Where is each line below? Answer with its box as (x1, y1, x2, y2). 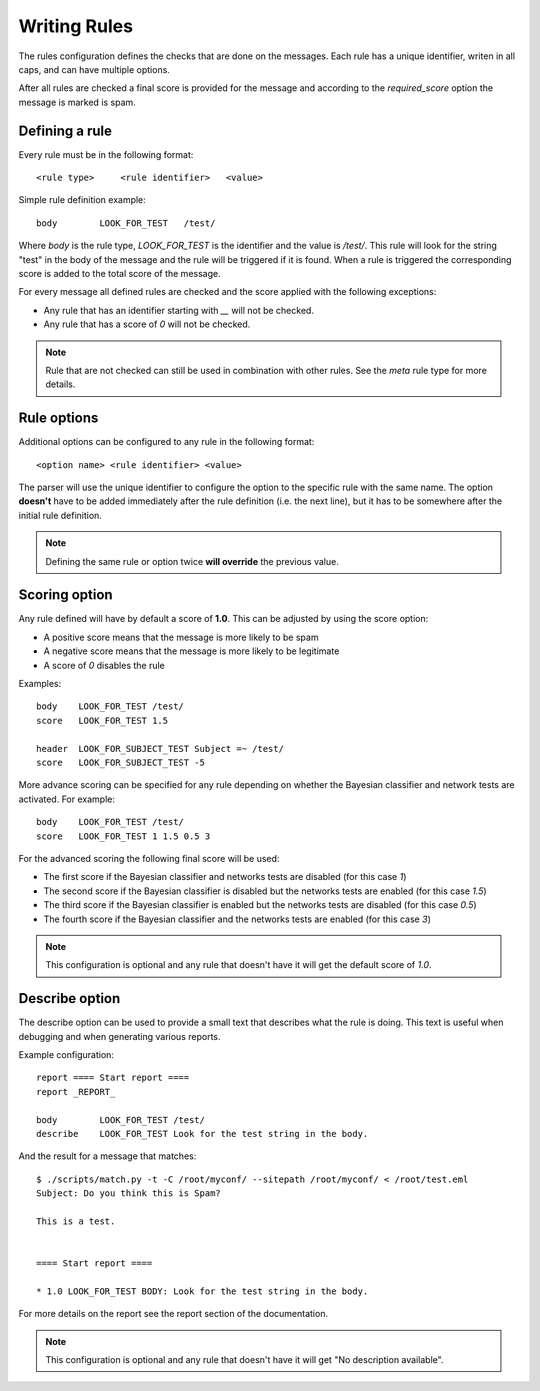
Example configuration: (18, 1048, 115, 1060)
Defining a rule (18, 122, 112, 139)
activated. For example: (18, 793, 115, 805)
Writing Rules (18, 15, 134, 37)
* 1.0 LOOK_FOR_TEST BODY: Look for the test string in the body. (36, 1285, 369, 1297)
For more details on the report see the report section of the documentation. (18, 1308, 329, 1320)
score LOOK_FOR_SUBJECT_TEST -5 (36, 756, 205, 768)
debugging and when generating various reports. (18, 1030, 221, 1042)
